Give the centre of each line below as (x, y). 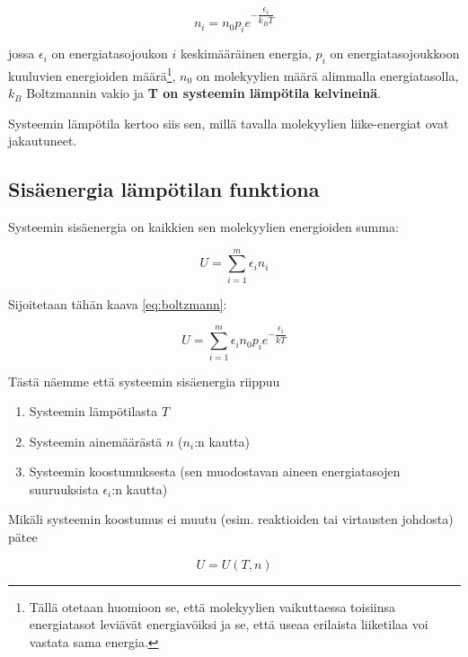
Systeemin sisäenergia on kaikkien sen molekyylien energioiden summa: (203, 227)
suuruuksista (64, 488)
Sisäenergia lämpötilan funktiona (164, 189)
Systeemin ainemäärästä (96, 441)
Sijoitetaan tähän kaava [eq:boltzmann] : (118, 303)
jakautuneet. (43, 141)
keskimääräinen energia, (246, 53)
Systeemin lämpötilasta (93, 411)
